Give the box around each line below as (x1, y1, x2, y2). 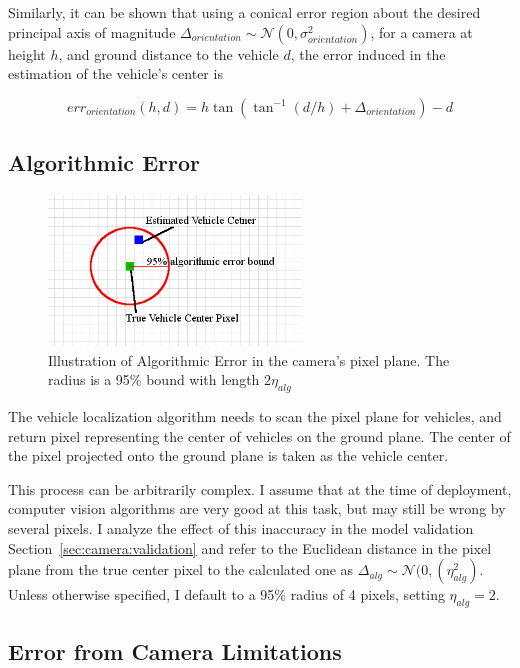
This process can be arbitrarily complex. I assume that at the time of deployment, (8, 478, 512, 499)
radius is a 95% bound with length (48, 369, 260, 390)
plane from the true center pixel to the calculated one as (8, 559, 354, 580)
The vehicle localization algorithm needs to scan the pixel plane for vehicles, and (8, 406, 502, 427)
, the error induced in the (290, 43, 446, 64)
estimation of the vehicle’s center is (8, 63, 223, 84)
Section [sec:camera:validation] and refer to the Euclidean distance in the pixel (8, 537, 492, 558)
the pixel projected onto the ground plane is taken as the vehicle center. (8, 445, 449, 466)
